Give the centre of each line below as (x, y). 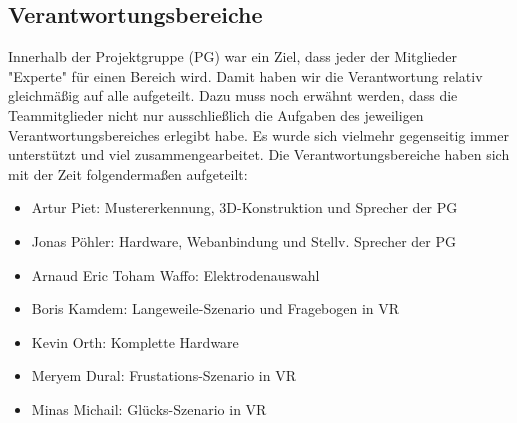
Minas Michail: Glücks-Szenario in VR (149, 408)
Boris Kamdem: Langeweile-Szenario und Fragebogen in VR (215, 308)
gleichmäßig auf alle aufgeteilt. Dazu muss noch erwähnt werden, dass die (233, 95)
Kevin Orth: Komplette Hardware (135, 341)
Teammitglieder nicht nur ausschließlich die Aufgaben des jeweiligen (216, 114)
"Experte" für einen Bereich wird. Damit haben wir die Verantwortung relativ (245, 75)
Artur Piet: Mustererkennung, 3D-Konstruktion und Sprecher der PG (244, 207)
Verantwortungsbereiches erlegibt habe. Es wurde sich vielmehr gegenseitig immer (258, 134)
